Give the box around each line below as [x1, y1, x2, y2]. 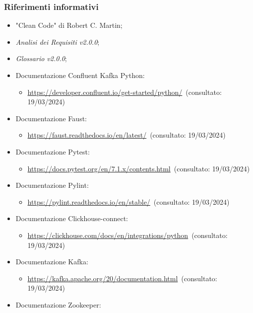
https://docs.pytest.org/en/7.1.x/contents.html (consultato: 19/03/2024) [27, 163, 250, 173]
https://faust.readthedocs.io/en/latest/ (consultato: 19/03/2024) [27, 130, 226, 140]
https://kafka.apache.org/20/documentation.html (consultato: [27, 273, 217, 283]
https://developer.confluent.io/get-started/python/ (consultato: [27, 86, 222, 97]
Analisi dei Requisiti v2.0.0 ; [15, 36, 100, 47]
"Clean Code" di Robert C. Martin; [15, 20, 123, 30]
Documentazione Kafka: [15, 256, 88, 267]
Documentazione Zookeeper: [15, 299, 101, 310]
